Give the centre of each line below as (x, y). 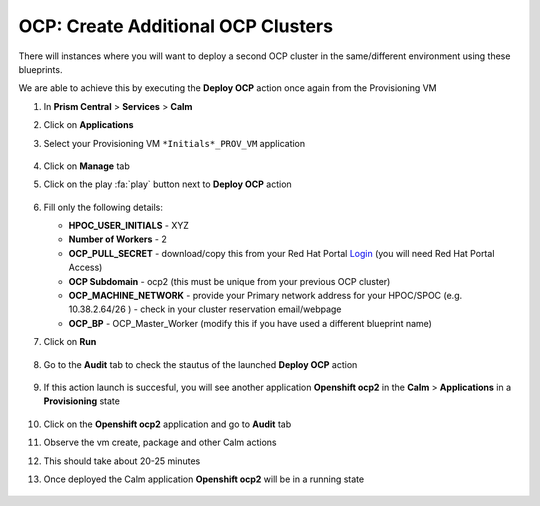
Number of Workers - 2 (117, 239)
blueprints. (40, 69)
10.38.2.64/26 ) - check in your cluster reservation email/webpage (205, 309)
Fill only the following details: (103, 207)
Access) (85, 267)
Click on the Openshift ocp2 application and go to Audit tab (167, 424)
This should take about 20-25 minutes (122, 461)
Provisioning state (81, 401)
